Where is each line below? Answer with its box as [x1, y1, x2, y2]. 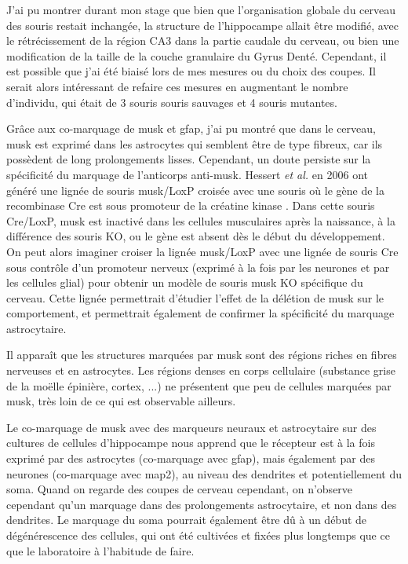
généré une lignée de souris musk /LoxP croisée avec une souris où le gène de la [6, 181, 384, 198]
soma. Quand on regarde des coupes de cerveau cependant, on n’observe [6, 481, 353, 497]
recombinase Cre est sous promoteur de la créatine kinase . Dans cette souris [6, 197, 375, 214]
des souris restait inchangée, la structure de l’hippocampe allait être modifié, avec [6, 16, 399, 33]
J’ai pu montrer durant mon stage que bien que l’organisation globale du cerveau [6, 2, 396, 17]
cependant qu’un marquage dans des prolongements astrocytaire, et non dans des [6, 496, 397, 512]
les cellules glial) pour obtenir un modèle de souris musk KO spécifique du [6, 274, 363, 291]
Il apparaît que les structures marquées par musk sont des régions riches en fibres [6, 346, 397, 363]
